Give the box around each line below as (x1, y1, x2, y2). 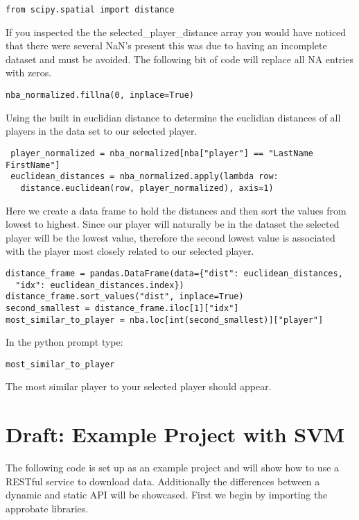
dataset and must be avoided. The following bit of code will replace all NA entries (6, 51, 353, 66)
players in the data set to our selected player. (6, 124, 198, 138)
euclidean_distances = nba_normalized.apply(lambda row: (10, 171, 279, 182)
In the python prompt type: (6, 335, 123, 349)
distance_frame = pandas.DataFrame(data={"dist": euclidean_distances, (6, 268, 343, 278)
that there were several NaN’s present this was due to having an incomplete (6, 38, 327, 53)
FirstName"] (6, 160, 60, 170)
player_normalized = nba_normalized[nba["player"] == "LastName (10, 148, 313, 158)
